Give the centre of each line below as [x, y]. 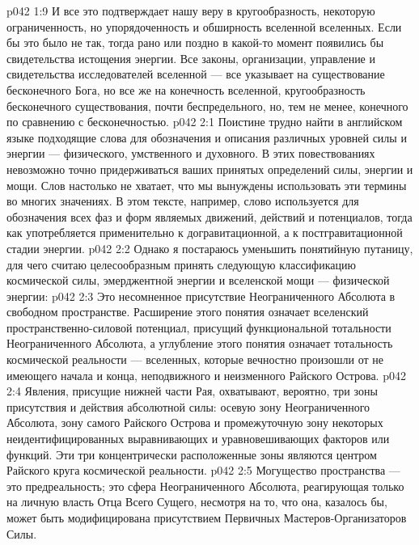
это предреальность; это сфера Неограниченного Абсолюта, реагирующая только [205, 486]
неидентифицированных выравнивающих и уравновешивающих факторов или [198, 439]
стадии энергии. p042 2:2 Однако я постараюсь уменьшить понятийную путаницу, [210, 248]
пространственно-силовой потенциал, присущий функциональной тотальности [199, 327]
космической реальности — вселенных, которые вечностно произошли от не [195, 359]
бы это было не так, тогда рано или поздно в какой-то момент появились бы [195, 42]
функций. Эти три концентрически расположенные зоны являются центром [192, 454]
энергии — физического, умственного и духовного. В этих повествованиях [191, 153]
